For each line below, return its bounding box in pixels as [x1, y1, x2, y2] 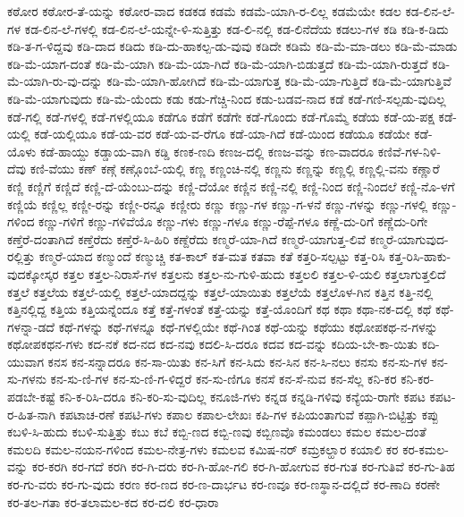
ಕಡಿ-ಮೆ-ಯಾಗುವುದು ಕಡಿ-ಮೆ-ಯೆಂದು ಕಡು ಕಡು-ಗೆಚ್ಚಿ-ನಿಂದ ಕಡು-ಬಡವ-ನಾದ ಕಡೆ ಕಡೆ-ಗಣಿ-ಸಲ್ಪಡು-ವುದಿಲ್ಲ [7, 89, 446, 107]
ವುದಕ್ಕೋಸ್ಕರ [7, 264, 59, 283]
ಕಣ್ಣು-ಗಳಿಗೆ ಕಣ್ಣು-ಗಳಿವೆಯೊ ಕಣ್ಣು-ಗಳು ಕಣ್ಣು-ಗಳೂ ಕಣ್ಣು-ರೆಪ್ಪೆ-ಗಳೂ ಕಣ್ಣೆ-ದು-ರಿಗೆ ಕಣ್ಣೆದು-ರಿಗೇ [38, 212, 428, 231]
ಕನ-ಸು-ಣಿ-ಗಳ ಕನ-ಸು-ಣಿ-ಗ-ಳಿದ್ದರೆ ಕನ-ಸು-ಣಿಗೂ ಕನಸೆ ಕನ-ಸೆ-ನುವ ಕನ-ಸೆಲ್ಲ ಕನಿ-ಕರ [50, 369, 397, 388]
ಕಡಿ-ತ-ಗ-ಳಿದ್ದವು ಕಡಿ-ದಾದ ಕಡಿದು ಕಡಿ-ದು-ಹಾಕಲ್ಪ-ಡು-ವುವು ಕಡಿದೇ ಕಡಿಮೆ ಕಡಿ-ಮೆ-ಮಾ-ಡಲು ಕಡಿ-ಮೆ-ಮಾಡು [7, 37, 458, 55]
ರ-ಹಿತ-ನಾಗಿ [7, 404, 56, 423]
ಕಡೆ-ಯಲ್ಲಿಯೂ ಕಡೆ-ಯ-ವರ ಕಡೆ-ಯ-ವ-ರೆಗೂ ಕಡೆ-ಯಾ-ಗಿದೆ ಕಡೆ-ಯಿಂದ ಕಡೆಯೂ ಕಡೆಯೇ [34, 124, 410, 143]
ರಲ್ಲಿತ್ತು [7, 247, 36, 266]
